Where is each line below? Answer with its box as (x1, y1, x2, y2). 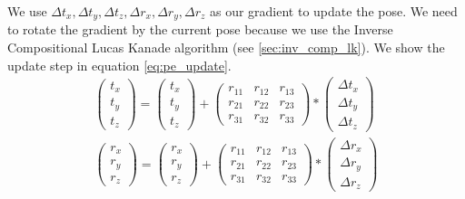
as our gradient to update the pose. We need (209, 2, 458, 20)
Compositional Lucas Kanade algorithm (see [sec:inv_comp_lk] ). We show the (7, 38, 445, 57)
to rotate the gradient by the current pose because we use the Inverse (7, 20, 393, 39)
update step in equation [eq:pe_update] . (7, 55, 232, 74)
